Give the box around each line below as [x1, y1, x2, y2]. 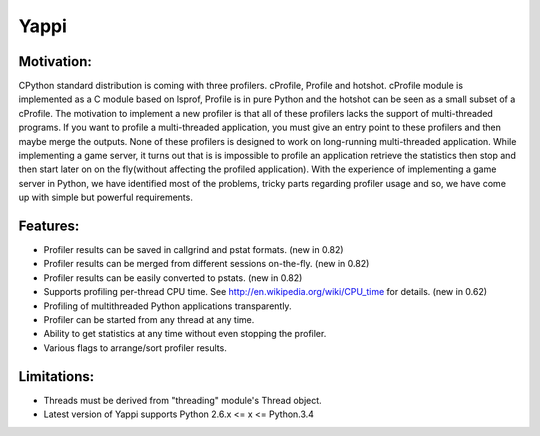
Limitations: [18, 368, 95, 385]
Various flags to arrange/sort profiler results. [43, 341, 227, 354]
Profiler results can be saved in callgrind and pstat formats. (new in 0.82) [43, 244, 344, 256]
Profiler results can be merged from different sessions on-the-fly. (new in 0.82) [43, 258, 370, 270]
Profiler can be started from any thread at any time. [43, 314, 255, 326]
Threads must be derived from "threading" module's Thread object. [43, 394, 322, 406]
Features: [18, 218, 80, 234]
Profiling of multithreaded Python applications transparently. [43, 300, 292, 312]
